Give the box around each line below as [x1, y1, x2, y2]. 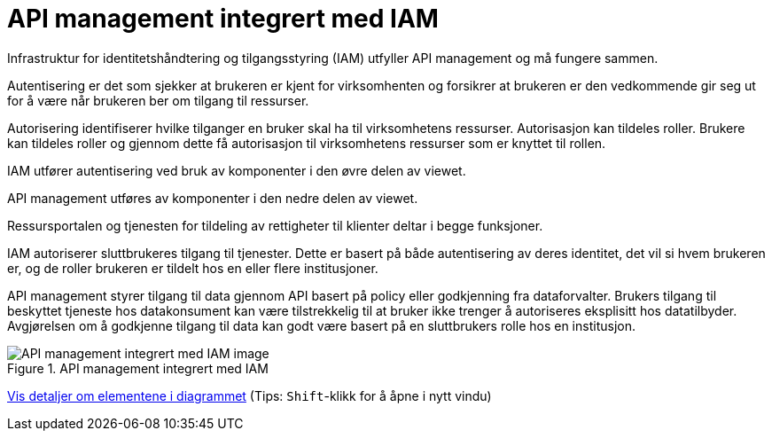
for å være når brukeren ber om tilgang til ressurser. [7, 92, 309, 108]
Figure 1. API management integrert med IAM [7, 360, 269, 376]
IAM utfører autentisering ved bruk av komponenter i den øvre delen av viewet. [7, 162, 466, 178]
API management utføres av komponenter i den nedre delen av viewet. [7, 190, 418, 206]
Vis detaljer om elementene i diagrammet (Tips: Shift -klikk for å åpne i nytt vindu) [7, 387, 492, 403]
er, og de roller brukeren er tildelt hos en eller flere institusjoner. [7, 260, 378, 276]
